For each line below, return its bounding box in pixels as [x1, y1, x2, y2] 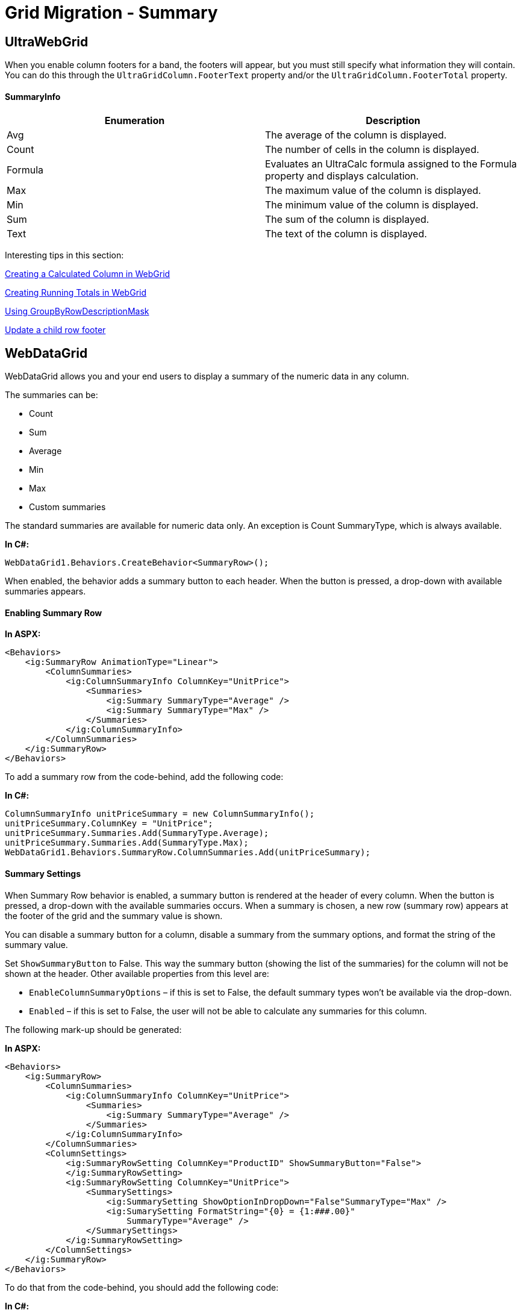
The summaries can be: [5, 390, 98, 401]
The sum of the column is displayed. [265, 213, 429, 226]
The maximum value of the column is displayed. [265, 184, 481, 197]
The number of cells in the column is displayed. [265, 143, 479, 156]
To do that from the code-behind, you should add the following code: [5, 1282, 279, 1293]
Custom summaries [29, 502, 106, 513]
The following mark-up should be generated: [5, 1024, 182, 1035]
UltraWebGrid [5, 34, 89, 49]
